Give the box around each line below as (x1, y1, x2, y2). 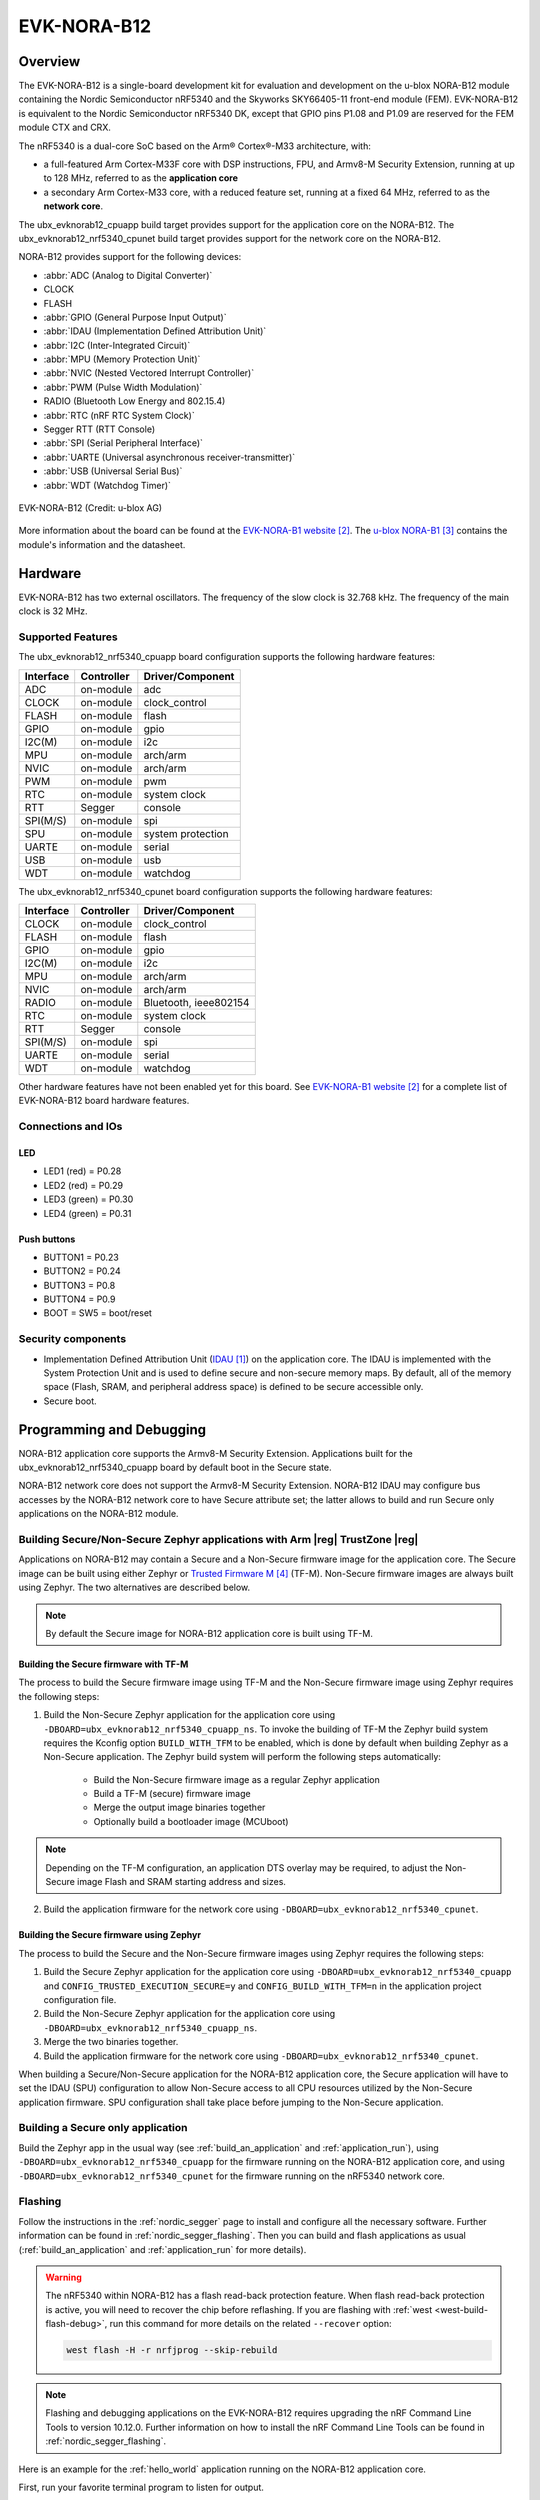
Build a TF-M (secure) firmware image (93, 1788, 251, 1800)
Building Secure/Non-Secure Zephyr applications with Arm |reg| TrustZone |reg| (18, 1533, 419, 1547)
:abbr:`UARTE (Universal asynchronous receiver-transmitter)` (43, 451, 296, 463)
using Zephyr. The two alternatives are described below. (18, 1581, 251, 1594)
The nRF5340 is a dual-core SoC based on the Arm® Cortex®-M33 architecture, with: (18, 140, 372, 152)
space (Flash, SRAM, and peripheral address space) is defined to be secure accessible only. (43, 1381, 424, 1393)
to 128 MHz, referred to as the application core (43, 172, 239, 184)
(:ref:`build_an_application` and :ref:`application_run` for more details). (18, 2243, 307, 2255)
